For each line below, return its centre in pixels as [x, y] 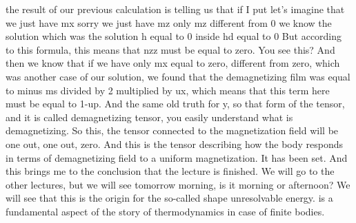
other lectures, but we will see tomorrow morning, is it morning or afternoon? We [178, 184]
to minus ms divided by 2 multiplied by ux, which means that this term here [168, 90]
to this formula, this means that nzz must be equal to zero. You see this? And [170, 49]
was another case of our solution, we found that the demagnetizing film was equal [178, 76]
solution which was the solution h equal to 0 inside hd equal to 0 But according [174, 36]
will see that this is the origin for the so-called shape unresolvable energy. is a [169, 198]
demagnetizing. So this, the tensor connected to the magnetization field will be [172, 130]
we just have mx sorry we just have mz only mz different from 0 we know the [169, 22]
